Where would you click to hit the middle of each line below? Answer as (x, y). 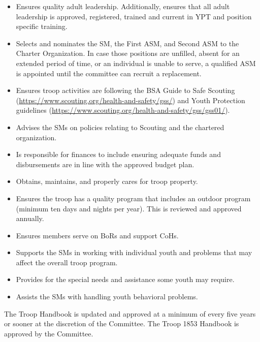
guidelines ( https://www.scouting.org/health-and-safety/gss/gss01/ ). (123, 110)
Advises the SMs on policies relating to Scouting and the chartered (120, 127)
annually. (30, 218)
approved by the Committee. (49, 333)
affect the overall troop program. (67, 262)
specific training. (42, 26)
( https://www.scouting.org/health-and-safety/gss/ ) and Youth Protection (131, 100)
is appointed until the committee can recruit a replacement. (109, 73)
